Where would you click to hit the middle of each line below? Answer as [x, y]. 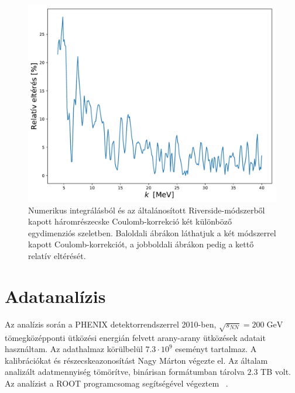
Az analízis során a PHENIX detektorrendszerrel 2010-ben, [111, 324]
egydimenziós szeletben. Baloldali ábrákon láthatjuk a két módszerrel [152, 232]
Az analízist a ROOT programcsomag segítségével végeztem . [116, 383]
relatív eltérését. [57, 256]
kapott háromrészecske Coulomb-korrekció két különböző [130, 221]
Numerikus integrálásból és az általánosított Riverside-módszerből [147, 210]
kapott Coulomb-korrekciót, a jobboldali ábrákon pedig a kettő [141, 244]
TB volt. [276, 372]
